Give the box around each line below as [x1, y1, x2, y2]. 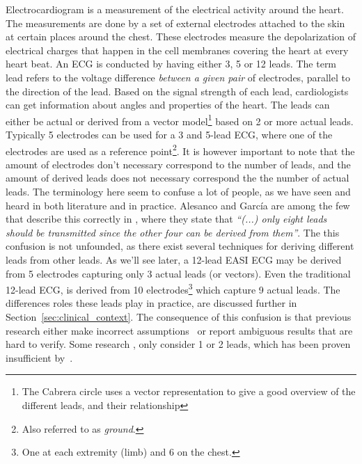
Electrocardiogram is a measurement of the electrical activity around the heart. [6, 2, 344, 16]
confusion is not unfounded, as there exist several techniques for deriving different [6, 239, 354, 253]
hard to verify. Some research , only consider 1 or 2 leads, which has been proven [6, 337, 351, 351]
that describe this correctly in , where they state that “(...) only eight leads [6, 211, 327, 226]
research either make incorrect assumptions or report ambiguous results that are [6, 323, 353, 337]
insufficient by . [6, 350, 73, 365]
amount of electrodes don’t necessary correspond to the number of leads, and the [6, 157, 351, 171]
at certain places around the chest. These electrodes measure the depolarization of [6, 29, 356, 44]
